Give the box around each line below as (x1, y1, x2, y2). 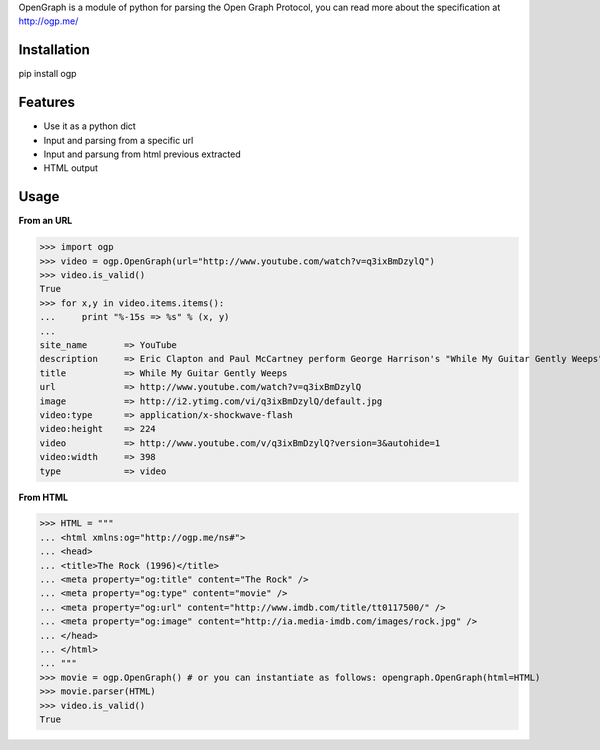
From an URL (18, 215, 73, 227)
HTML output (43, 162, 99, 174)
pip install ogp (18, 68, 77, 80)
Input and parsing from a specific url (43, 134, 194, 146)
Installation (18, 41, 90, 59)
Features (18, 94, 75, 111)
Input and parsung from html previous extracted (43, 148, 242, 160)
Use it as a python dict (43, 120, 137, 132)
